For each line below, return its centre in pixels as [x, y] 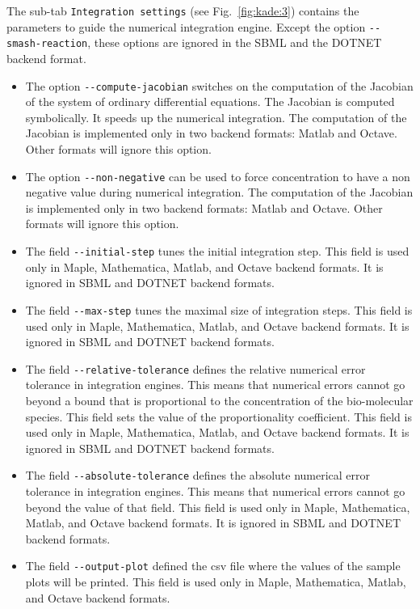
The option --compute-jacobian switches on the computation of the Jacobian [219, 85]
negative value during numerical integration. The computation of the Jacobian [219, 192]
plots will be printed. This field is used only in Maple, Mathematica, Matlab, [216, 582]
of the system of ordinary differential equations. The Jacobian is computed [210, 101]
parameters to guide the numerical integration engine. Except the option [186, 26]
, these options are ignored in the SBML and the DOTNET [235, 42]
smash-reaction [47, 44]
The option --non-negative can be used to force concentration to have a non [218, 176]
